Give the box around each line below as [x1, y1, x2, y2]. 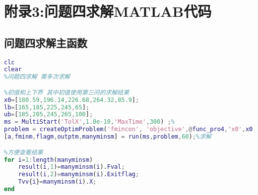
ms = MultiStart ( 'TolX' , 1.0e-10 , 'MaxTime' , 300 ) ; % [4, 118, 175, 126]
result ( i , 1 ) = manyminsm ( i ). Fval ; [18, 163, 125, 171]
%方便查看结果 [4, 148, 43, 156]
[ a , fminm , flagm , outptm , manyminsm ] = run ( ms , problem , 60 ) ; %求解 [4, 133, 211, 141]
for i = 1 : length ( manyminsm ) [4, 156, 93, 163]
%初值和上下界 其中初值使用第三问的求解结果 [4, 89, 129, 96]
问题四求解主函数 [4, 35, 87, 50]
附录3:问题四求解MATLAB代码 [4, 1, 212, 21]
